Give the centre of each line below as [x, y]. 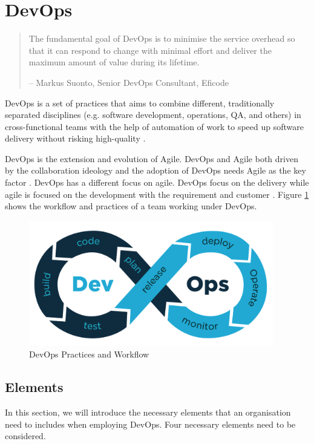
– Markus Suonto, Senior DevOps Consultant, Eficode [129, 82]
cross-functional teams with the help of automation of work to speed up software [154, 126]
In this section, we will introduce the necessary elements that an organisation [148, 412]
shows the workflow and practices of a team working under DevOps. [131, 206]
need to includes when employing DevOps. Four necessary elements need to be [150, 424]
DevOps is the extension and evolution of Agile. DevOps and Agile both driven [152, 158]
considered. [25, 436]
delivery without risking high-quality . [75, 138]
